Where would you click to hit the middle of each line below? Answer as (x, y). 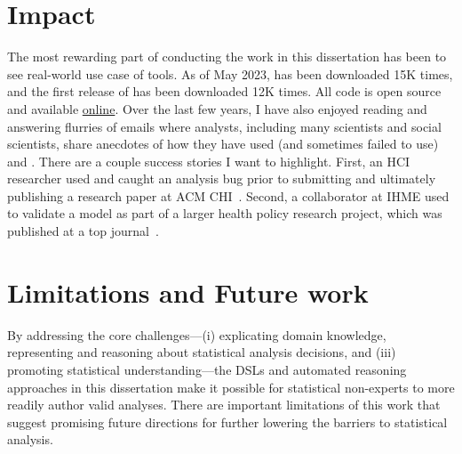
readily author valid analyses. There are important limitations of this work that (224, 405)
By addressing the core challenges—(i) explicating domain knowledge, (197, 334)
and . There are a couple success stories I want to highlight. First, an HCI (209, 161)
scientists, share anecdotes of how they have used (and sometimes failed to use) (223, 144)
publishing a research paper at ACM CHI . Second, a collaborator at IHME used (228, 195)
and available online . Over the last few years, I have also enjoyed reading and (217, 108)
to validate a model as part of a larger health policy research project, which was (225, 213)
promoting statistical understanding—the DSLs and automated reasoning (207, 369)
